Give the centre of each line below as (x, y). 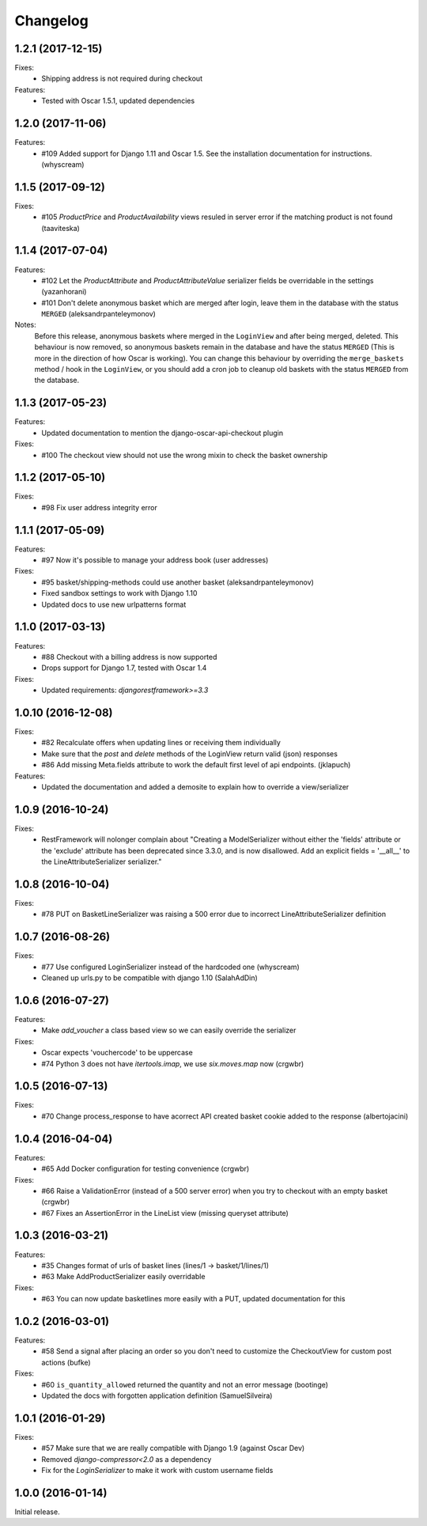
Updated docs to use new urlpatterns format (114, 604)
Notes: (25, 325)
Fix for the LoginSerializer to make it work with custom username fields (157, 1471)
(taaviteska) (61, 228)
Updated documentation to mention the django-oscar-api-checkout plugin (162, 433)
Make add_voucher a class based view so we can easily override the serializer (169, 1030)
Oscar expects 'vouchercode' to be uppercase (117, 1053)
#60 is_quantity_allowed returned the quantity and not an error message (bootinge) (185, 1384)
